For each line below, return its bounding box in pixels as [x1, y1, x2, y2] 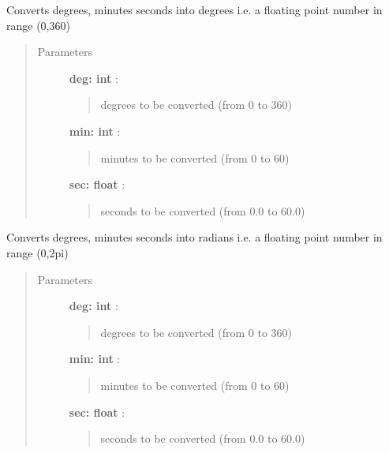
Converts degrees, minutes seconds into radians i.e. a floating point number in [6, 229, 383, 245]
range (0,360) [6, 17, 70, 33]
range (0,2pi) [6, 244, 69, 260]
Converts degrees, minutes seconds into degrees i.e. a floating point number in [6, 2, 383, 17]
